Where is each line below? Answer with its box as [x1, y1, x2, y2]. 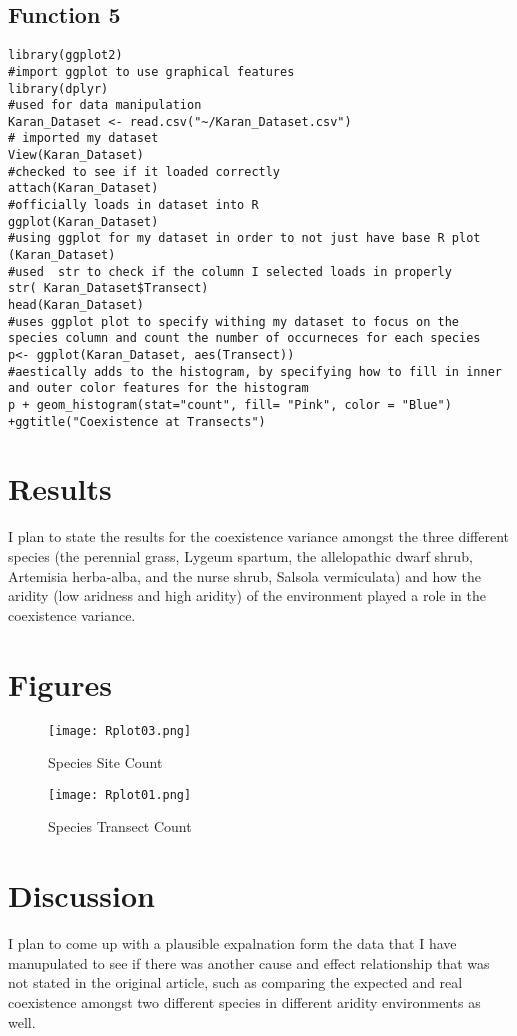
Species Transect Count [48, 816, 192, 837]
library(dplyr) [8, 81, 109, 96]
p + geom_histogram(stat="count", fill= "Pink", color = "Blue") [8, 397, 452, 412]
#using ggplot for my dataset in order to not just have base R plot [8, 231, 481, 246]
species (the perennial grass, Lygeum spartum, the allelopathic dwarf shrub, [8, 546, 473, 567]
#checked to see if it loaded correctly [8, 164, 281, 179]
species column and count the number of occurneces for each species [8, 331, 481, 346]
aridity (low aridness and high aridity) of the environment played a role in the [8, 585, 486, 606]
